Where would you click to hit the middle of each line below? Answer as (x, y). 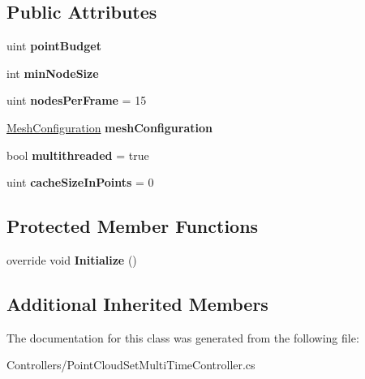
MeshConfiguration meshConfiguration (109, 127)
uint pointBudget (54, 46)
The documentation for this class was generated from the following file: (183, 337)
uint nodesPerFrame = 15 (77, 100)
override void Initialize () (72, 259)
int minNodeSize (53, 73)
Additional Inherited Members (137, 303)
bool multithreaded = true (78, 155)
